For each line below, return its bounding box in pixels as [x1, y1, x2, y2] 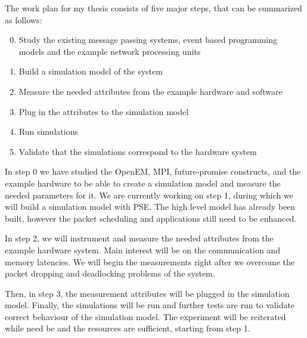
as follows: [5, 13, 42, 26]
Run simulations [18, 125, 78, 138]
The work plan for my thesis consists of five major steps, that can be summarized [5, 2, 302, 14]
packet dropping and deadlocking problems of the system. [5, 267, 215, 280]
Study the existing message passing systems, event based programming [18, 33, 277, 46]
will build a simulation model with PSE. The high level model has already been [5, 200, 296, 213]
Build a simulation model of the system [18, 65, 163, 77]
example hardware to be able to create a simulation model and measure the [5, 176, 281, 189]
